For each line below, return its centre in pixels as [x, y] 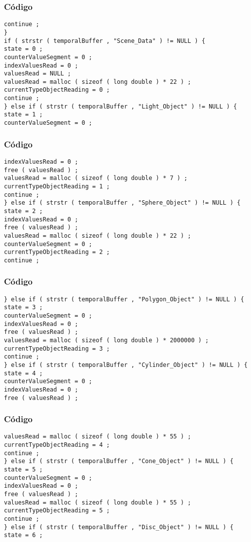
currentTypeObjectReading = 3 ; [57, 348]
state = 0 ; [23, 49]
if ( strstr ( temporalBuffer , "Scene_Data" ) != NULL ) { [105, 41]
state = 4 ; [23, 373]
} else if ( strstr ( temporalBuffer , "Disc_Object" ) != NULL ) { [119, 527]
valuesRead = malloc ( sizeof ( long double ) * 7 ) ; [96, 178]
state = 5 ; [23, 470]
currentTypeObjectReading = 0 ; [57, 90]
